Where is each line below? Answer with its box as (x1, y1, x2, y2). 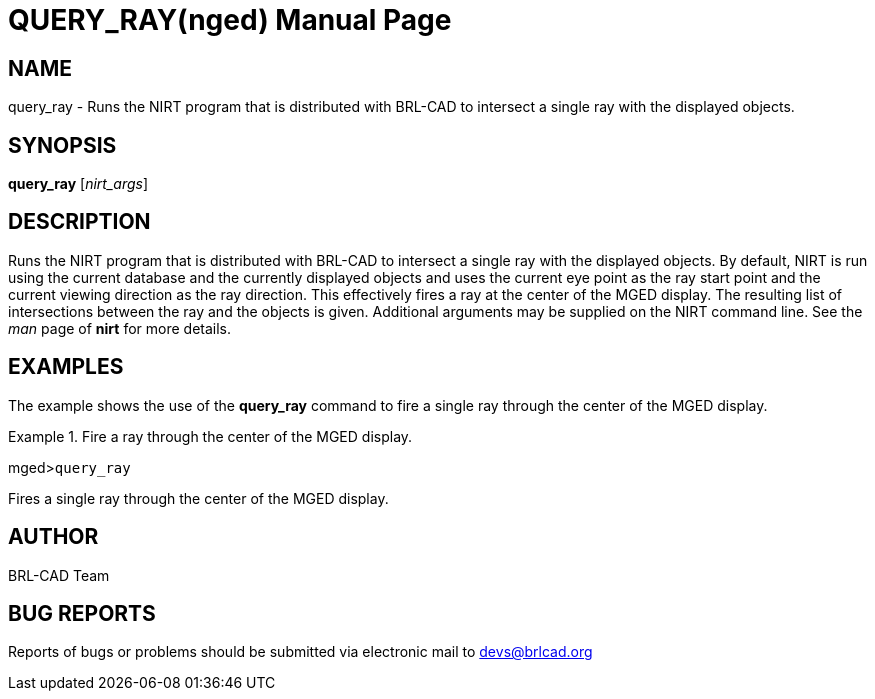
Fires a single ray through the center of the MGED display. (8, 489, 389, 507)
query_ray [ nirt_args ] (8, 175, 149, 193)
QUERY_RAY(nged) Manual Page (8, 3, 452, 37)
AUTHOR (8, 524, 99, 550)
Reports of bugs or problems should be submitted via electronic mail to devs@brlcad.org (8, 643, 593, 661)
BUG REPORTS (8, 600, 156, 626)
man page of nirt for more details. (8, 319, 232, 337)
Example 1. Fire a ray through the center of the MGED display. (8, 427, 413, 445)
